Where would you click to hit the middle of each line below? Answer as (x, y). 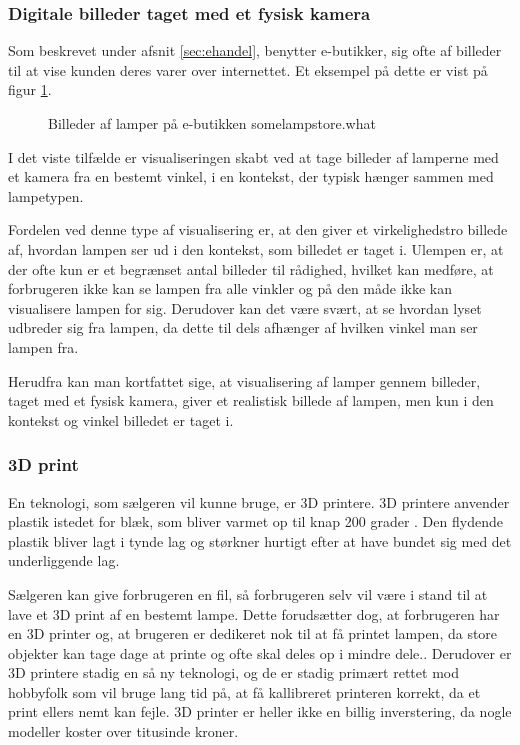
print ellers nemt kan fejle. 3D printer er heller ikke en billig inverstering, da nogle (260, 711)
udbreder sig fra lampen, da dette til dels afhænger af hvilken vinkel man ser (243, 327)
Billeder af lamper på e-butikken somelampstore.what (212, 123)
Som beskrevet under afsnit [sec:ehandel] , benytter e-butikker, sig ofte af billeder (255, 50)
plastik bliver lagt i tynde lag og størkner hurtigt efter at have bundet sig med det (260, 540)
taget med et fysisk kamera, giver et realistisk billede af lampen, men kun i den (251, 400)
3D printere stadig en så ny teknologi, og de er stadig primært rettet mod (233, 672)
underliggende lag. (64, 560)
